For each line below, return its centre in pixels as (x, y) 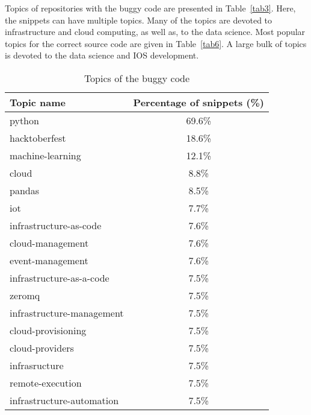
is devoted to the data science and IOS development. (102, 55)
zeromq (25, 295)
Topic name (38, 102)
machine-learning (45, 155)
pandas (24, 190)
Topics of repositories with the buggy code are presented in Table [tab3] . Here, (150, 8)
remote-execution (46, 382)
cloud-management (49, 242)
